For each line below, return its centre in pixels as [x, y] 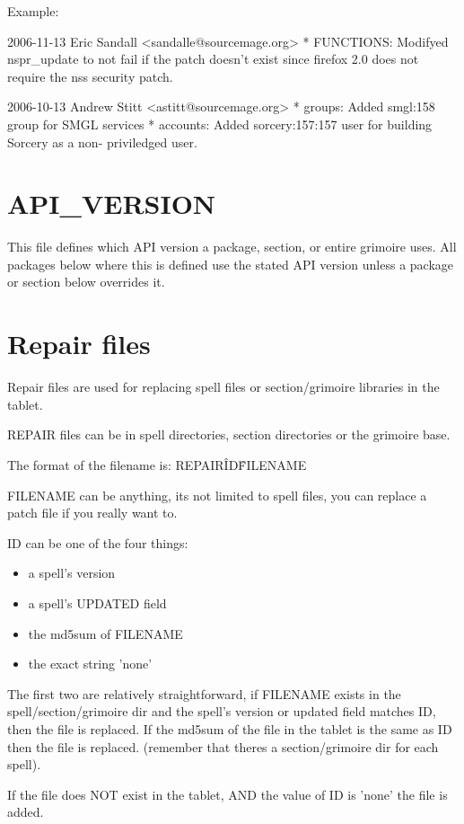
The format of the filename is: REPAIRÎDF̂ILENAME [157, 464]
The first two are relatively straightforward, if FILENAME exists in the [204, 693]
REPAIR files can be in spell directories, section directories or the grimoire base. [229, 434]
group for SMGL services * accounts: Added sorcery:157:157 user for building [220, 124]
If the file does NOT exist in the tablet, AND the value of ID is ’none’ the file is [228, 794]
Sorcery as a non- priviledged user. [102, 142]
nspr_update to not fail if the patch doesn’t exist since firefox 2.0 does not [213, 59]
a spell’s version [72, 573]
